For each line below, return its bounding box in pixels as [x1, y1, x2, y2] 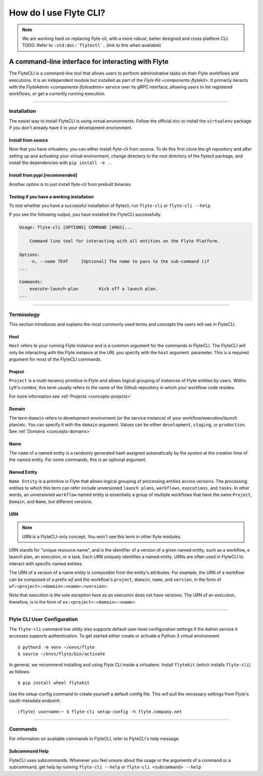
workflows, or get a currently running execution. [9, 91, 106, 97]
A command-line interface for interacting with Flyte [9, 57, 169, 66]
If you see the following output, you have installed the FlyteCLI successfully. [9, 212, 162, 218]
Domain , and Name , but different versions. [9, 499, 93, 504]
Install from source [9, 137, 48, 143]
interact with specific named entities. [9, 560, 83, 567]
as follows [9, 668, 30, 674]
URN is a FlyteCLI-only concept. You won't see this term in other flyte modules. [22, 534, 182, 539]
